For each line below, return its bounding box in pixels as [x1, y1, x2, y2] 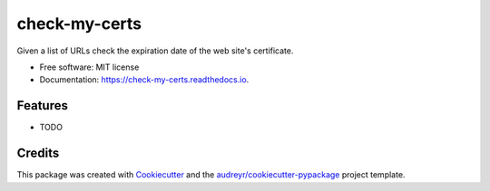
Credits [16, 146, 60, 161]
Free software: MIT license [39, 62, 140, 72]
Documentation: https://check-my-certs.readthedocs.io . [39, 74, 250, 85]
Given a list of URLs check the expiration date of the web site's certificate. [16, 45, 294, 56]
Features [16, 98, 68, 113]
